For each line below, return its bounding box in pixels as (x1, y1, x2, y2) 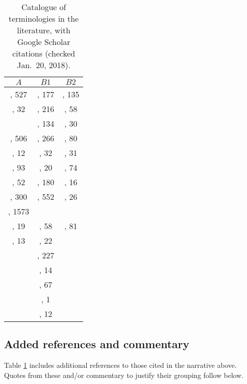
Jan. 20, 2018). (17, 59, 71, 71)
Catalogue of (21, 1, 66, 13)
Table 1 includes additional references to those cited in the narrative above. (4, 360, 237, 370)
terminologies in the (9, 13, 79, 24)
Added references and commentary (4, 336, 190, 352)
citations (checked (12, 47, 75, 59)
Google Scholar (17, 36, 71, 47)
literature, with (17, 24, 71, 36)
